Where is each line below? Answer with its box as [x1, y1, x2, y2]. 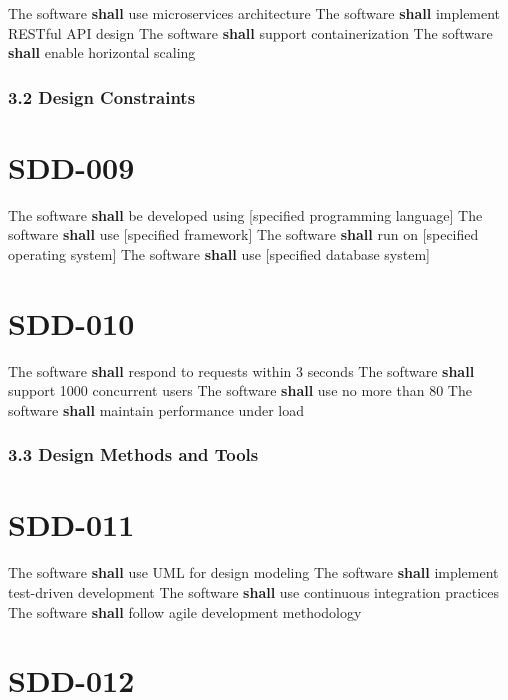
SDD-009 [8, 146, 135, 187]
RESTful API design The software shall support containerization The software [8, 22, 493, 43]
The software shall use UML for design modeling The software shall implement [8, 562, 499, 583]
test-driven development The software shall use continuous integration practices [8, 582, 500, 602]
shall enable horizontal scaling [8, 42, 196, 63]
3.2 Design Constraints [8, 84, 196, 109]
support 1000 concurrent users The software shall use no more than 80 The [8, 380, 472, 401]
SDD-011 [8, 504, 135, 545]
